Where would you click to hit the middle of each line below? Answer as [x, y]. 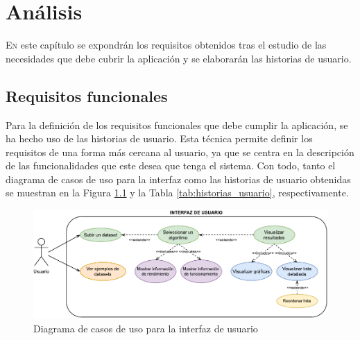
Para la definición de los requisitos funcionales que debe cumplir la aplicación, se [177, 125]
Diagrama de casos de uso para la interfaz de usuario [146, 328]
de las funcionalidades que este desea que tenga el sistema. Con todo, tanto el [171, 165]
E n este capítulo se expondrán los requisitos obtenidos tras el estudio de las [166, 45]
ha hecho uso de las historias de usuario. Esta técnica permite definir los [159, 138]
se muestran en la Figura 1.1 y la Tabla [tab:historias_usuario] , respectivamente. [177, 193]
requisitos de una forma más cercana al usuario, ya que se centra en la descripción [180, 152]
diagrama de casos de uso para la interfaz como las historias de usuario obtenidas [178, 179]
